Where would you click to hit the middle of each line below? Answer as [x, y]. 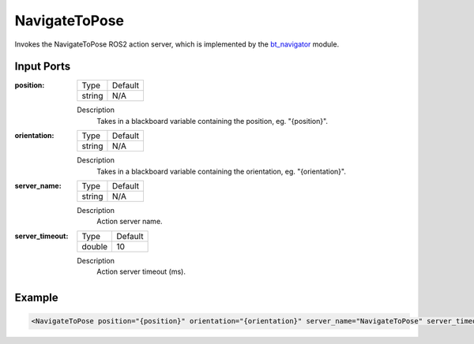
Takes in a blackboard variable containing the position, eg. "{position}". [212, 121]
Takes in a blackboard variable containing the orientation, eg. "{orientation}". [222, 171]
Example [36, 297]
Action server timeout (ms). [141, 271]
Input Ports [43, 67]
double [95, 246]
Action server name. [130, 222]
